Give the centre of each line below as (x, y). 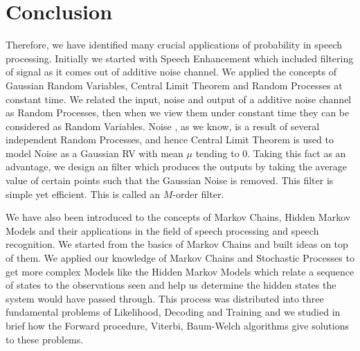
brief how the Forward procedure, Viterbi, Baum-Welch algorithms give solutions (177, 325)
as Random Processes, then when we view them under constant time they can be (178, 112)
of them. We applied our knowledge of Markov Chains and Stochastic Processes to (180, 258)
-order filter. (198, 193)
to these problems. (45, 339)
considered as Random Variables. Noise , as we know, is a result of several (163, 126)
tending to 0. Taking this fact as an (271, 153)
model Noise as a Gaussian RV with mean (94, 153)
